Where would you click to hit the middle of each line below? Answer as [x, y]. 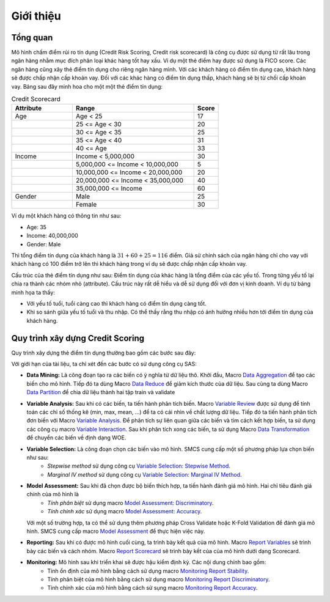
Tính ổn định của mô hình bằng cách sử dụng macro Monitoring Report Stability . [148, 571]
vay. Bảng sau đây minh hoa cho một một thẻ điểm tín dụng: [87, 86]
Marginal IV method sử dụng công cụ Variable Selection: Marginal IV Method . [145, 474]
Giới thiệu [36, 16]
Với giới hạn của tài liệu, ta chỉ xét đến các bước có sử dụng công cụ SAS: [104, 364]
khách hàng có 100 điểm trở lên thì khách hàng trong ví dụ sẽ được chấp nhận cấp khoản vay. [129, 264]
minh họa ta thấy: [33, 292]
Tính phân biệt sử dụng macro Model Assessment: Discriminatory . [130, 503]
